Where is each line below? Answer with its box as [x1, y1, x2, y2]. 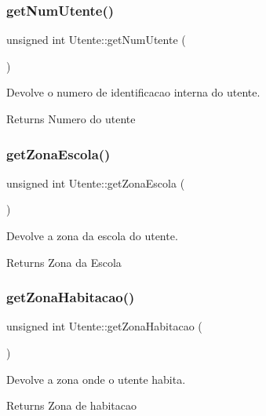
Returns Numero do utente [6, 111, 136, 126]
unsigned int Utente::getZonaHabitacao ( [6, 318, 202, 334]
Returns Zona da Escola [6, 254, 122, 270]
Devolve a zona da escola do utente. [6, 228, 178, 243]
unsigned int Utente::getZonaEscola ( [6, 174, 185, 191]
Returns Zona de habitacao [6, 397, 137, 414]
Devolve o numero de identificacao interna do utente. [6, 84, 261, 100]
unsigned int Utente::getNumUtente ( [6, 31, 186, 48]
